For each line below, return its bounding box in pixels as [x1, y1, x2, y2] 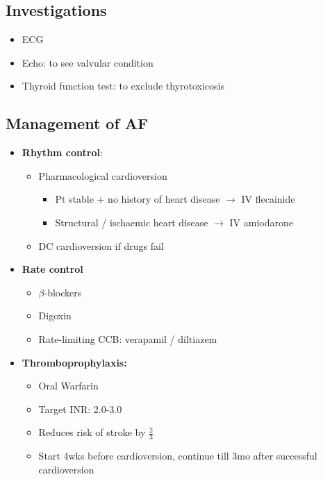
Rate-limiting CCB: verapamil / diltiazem [38, 331, 217, 346]
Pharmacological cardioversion [38, 168, 167, 183]
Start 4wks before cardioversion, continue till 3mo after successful [38, 448, 317, 463]
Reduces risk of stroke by [38, 425, 146, 439]
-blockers [44, 285, 82, 299]
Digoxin [38, 308, 72, 323]
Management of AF [6, 112, 149, 134]
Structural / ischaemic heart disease [55, 215, 208, 229]
